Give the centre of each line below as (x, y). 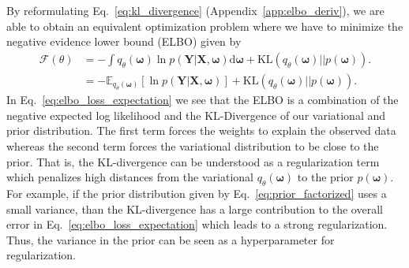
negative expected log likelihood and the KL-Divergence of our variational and (196, 115)
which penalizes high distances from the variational (130, 177)
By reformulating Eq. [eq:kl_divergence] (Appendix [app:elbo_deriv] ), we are (195, 10)
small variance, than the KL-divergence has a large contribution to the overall (195, 208)
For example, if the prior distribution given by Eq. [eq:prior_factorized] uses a (197, 194)
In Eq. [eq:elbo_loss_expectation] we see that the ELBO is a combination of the (203, 100)
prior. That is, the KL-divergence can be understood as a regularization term (193, 161)
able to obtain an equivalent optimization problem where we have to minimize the (205, 26)
